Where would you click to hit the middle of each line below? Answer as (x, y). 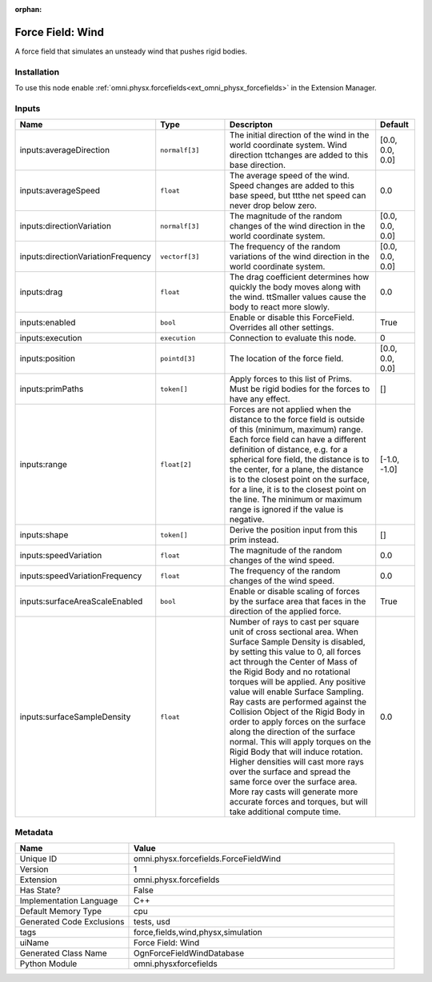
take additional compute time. (285, 812)
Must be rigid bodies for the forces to (300, 389)
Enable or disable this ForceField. (292, 317)
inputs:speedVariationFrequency (81, 576)
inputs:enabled (48, 322)
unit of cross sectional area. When (294, 632)
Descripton (251, 125)
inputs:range (44, 465)
